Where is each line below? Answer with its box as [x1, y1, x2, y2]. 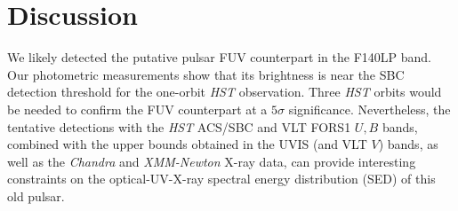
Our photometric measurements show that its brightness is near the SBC [7, 65, 405, 83]
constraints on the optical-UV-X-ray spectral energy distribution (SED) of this [7, 169, 436, 188]
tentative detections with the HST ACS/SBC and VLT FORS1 [7, 117, 351, 136]
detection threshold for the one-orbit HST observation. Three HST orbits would [7, 82, 442, 101]
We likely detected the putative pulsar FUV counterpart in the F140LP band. [7, 48, 432, 66]
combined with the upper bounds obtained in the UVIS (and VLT [7, 135, 367, 153]
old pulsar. [7, 186, 65, 205]
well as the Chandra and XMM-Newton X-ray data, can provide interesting [7, 152, 416, 170]
